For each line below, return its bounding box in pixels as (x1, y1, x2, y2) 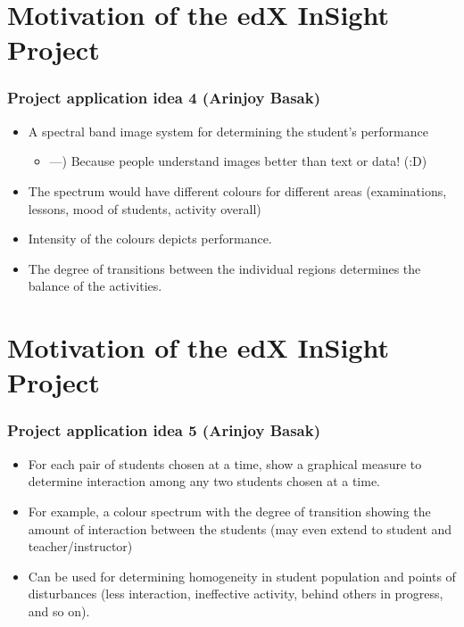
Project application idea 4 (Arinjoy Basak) (7, 87, 320, 109)
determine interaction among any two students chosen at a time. (28, 472, 381, 491)
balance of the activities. (28, 276, 162, 295)
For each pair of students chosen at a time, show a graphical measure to (28, 454, 422, 473)
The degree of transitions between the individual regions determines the (28, 259, 421, 277)
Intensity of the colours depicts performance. (28, 229, 272, 248)
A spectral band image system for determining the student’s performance (28, 121, 428, 140)
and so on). (28, 601, 90, 620)
